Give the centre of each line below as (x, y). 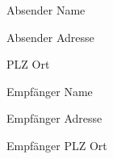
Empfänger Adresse (54, 118)
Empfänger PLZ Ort (57, 145)
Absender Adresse (50, 37)
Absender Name (46, 10)
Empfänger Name (50, 91)
